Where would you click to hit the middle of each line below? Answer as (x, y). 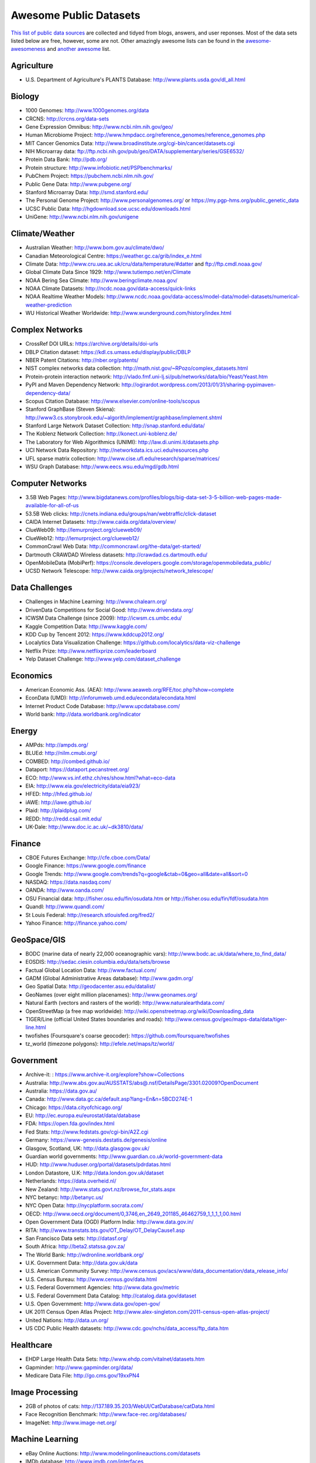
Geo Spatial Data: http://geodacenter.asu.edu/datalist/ (91, 987)
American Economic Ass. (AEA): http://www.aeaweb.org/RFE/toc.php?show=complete (130, 689)
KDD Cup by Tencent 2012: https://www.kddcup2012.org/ (95, 634)
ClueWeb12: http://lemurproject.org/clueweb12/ (83, 538)
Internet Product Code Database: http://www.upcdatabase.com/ (103, 706)
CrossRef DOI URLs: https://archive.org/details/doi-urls (92, 344)
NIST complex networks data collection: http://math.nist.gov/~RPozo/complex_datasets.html (137, 368)
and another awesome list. (79, 49)
